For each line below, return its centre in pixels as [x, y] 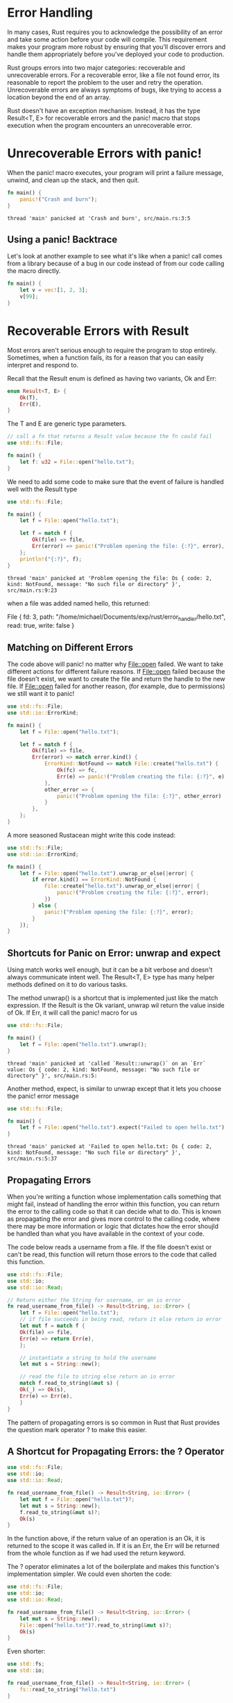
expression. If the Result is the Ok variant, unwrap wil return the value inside [116, 1006]
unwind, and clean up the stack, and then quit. [74, 180]
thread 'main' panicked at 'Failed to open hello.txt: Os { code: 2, [110, 1147]
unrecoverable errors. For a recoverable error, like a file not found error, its [113, 75]
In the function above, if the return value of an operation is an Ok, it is [106, 1538]
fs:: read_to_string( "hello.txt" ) [68, 1689]
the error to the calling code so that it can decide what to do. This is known [114, 1211]
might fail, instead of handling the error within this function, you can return [113, 1204]
